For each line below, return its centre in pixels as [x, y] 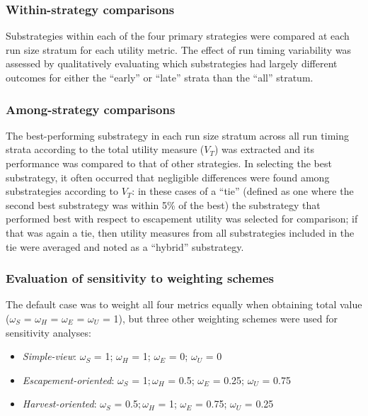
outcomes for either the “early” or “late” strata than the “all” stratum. [160, 77]
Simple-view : [49, 356]
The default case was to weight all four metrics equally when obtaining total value [184, 304]
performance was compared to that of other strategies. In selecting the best [169, 163]
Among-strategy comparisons [91, 109]
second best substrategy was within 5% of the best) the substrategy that [163, 204]
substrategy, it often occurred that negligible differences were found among [168, 177]
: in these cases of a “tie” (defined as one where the [243, 191]
